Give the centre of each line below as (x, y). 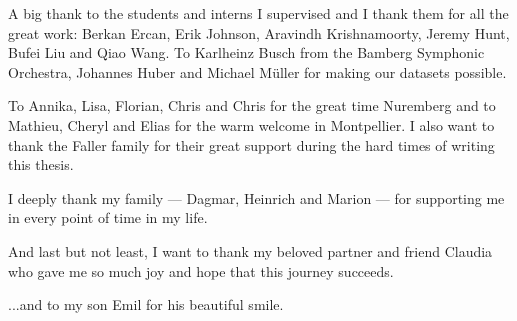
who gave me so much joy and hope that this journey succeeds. (201, 270)
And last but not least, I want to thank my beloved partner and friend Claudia (250, 250)
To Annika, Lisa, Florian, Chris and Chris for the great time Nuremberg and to (252, 105)
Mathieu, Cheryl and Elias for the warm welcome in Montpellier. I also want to (251, 124)
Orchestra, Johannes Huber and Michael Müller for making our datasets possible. (257, 71)
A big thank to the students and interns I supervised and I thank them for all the (258, 13)
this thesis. (41, 164)
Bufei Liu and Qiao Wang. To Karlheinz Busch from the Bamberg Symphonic (246, 52)
